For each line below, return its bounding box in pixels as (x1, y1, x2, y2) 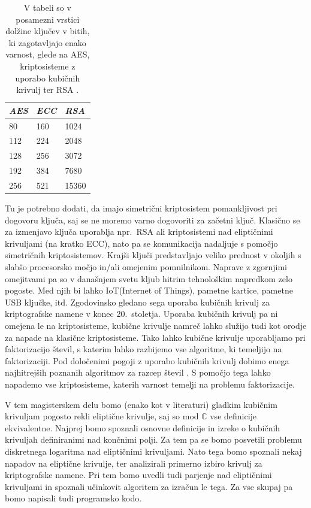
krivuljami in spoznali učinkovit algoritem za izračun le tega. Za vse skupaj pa (5, 480, 293, 492)
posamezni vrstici (16, 13, 80, 25)
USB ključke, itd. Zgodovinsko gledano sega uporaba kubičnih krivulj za (5, 295, 270, 308)
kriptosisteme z (20, 59, 76, 72)
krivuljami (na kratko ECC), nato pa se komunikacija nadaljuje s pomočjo (5, 237, 278, 249)
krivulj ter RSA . (16, 83, 79, 96)
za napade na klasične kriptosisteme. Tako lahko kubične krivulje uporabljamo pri (5, 331, 306, 343)
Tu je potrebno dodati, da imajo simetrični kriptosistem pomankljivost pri (5, 202, 277, 214)
